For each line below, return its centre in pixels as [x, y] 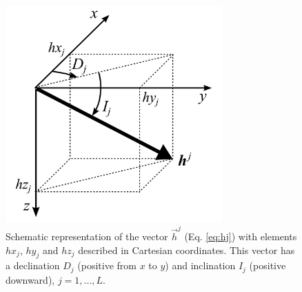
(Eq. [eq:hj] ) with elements [241, 236]
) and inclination [200, 265]
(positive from [107, 265]
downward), [30, 279]
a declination [33, 265]
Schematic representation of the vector [87, 236]
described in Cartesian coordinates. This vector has [187, 250]
